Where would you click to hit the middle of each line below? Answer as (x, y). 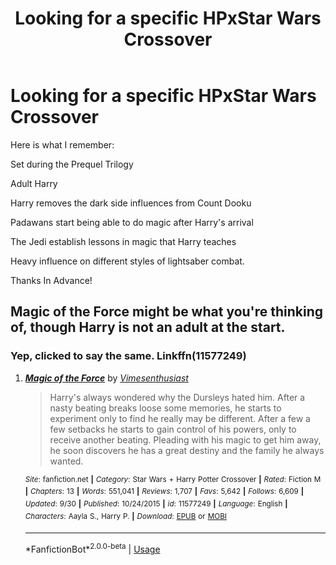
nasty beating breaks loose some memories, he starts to (165, 408)
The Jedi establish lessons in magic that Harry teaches (123, 241)
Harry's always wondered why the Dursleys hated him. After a (177, 397)
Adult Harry (34, 183)
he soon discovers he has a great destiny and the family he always (187, 450)
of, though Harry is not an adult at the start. (148, 327)
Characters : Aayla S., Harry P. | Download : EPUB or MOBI (125, 516)
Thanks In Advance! (51, 280)
